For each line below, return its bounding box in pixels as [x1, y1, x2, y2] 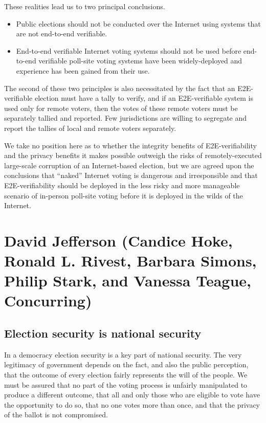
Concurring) [4, 290, 92, 311]
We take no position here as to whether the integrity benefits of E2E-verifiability [4, 140, 257, 150]
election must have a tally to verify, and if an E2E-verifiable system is [34, 93, 253, 103]
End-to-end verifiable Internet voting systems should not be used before [16, 45, 241, 56]
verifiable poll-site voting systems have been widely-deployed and [38, 55, 242, 66]
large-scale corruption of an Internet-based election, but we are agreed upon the [4, 160, 254, 170]
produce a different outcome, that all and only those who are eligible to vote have [4, 389, 260, 400]
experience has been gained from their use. [16, 65, 150, 76]
